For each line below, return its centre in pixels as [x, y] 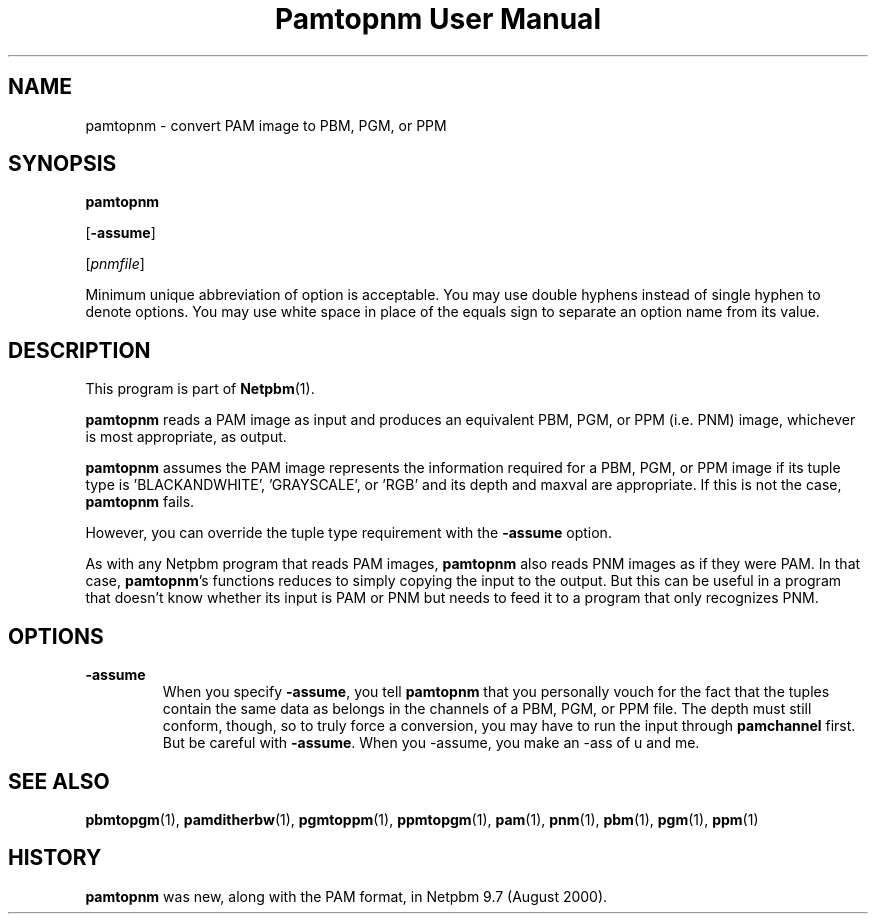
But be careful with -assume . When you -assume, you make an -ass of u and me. [431, 743]
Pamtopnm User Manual [438, 19]
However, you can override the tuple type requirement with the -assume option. [348, 533]
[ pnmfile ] [115, 264]
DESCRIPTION [79, 350]
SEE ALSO [59, 781]
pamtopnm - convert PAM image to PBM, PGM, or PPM [266, 125]
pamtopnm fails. [140, 502]
